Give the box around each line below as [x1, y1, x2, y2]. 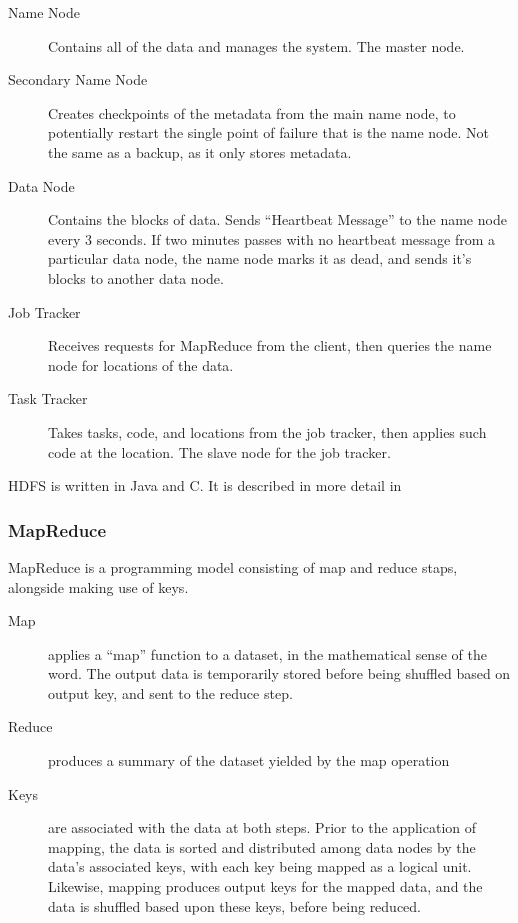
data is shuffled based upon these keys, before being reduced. [48, 895, 422, 916]
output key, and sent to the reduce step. [48, 682, 293, 703]
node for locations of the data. [48, 354, 234, 375]
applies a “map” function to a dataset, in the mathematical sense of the [48, 643, 487, 664]
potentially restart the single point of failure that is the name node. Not [48, 122, 489, 143]
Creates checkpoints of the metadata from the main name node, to [48, 102, 456, 123]
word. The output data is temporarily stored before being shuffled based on [48, 663, 511, 684]
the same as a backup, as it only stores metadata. [48, 141, 352, 162]
